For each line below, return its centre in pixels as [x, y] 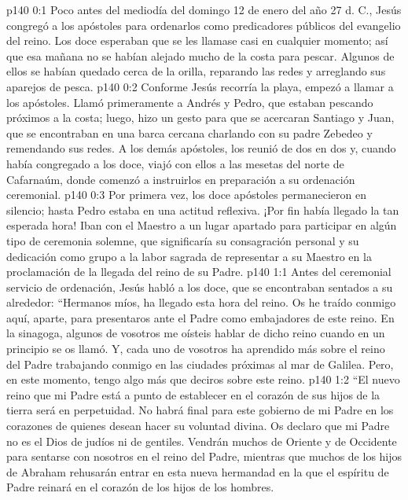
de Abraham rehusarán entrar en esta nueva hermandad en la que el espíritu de [198, 471]
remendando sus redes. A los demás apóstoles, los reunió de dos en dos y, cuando [201, 148]
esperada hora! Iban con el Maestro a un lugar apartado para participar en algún [202, 225]
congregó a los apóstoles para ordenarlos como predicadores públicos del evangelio [204, 25]
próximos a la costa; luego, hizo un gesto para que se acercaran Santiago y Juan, [200, 118]
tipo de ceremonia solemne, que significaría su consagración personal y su [183, 240]
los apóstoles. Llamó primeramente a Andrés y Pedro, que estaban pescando [190, 102]
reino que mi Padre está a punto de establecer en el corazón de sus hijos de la [193, 394]
